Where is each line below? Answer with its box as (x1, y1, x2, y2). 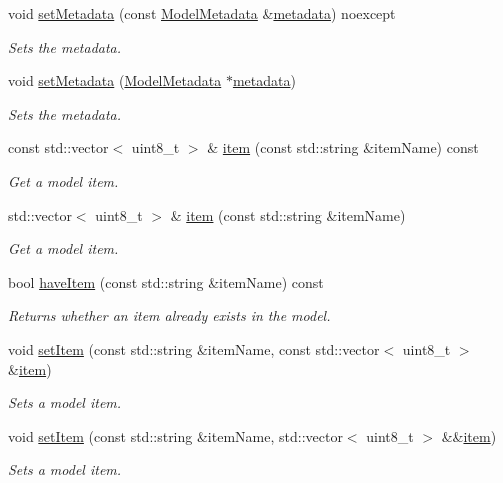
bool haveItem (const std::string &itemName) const (8, 271, 324, 292)
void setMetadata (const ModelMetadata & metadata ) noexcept (8, 3, 396, 23)
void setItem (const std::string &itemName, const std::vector (8, 338, 380, 359)
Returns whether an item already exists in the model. (8, 305, 331, 326)
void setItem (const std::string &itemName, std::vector (8, 425, 343, 446)
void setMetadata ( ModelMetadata (8, 70, 222, 91)
